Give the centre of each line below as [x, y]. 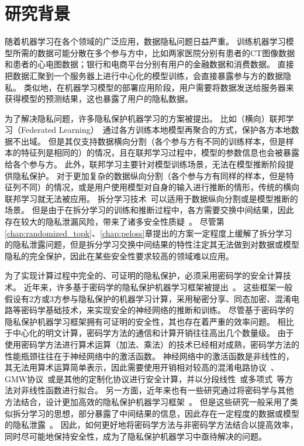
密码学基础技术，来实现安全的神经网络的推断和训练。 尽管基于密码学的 [157, 310]
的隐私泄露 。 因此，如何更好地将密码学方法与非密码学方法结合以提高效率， [151, 425]
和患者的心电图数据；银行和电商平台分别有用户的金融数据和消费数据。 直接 [149, 64]
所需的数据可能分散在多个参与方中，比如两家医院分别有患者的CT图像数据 [154, 52]
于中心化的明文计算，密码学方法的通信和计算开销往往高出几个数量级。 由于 [149, 333]
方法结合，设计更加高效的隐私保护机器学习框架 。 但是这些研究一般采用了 [147, 401]
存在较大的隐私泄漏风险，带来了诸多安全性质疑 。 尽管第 [115, 222]
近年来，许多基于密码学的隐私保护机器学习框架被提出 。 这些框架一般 [158, 287]
